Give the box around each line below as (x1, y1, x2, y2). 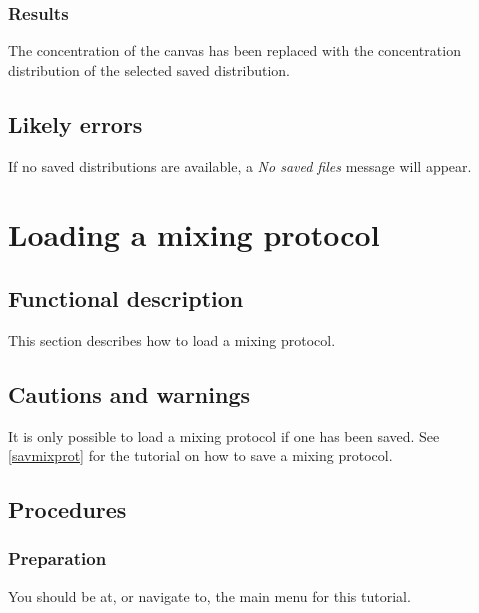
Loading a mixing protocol (8, 214, 380, 255)
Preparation (8, 546, 107, 571)
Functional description (8, 282, 244, 313)
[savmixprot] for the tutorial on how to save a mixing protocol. (8, 445, 393, 466)
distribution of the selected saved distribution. (8, 59, 290, 80)
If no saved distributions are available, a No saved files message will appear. (8, 155, 472, 176)
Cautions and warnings (8, 378, 251, 409)
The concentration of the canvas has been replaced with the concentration (8, 40, 461, 61)
